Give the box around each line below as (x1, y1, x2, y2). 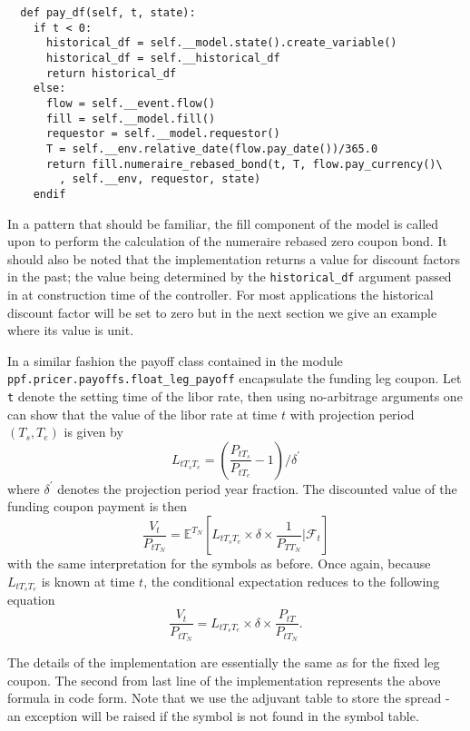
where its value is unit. (7, 321, 134, 340)
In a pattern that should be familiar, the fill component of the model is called (7, 213, 439, 232)
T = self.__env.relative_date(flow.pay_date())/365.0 (45, 142, 378, 155)
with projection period (289, 404, 415, 423)
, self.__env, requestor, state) (59, 173, 261, 186)
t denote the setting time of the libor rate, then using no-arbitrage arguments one (7, 387, 463, 405)
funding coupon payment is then (7, 497, 188, 516)
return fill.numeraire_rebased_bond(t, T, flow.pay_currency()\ (45, 157, 443, 171)
